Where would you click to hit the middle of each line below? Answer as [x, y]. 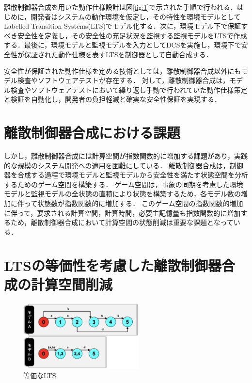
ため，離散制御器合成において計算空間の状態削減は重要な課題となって [122, 222]
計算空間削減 [72, 284]
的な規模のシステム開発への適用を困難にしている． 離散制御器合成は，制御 [124, 165]
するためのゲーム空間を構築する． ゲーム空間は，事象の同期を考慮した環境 [124, 184]
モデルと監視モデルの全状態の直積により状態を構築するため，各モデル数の [123, 194]
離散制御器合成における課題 [92, 133]
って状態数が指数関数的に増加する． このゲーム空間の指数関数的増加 [134, 203]
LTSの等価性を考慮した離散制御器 [113, 265]
